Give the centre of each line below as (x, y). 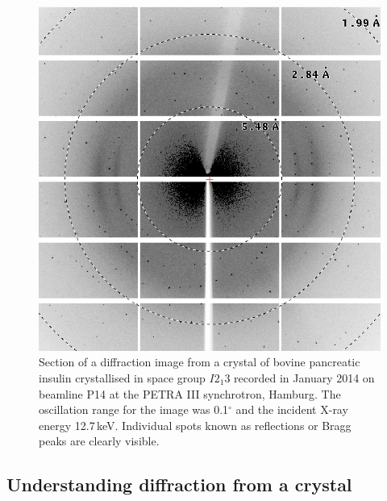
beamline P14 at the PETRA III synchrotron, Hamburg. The (190, 393)
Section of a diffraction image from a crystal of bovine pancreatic (200, 362)
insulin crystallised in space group (122, 378)
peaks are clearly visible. (99, 441)
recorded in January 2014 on (304, 378)
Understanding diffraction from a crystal (179, 484)
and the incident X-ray (292, 409)
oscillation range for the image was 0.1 (134, 409)
